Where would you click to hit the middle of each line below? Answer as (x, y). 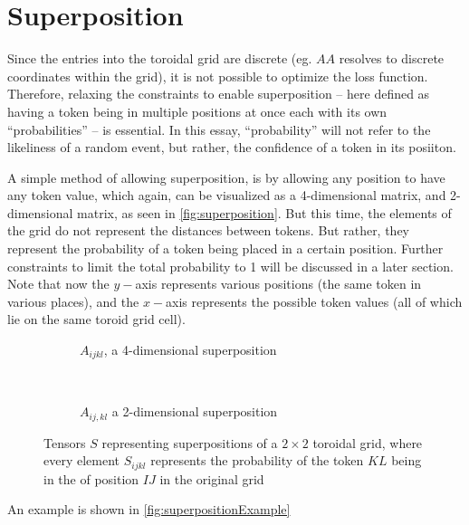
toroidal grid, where (368, 442)
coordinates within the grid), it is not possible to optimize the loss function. (218, 76)
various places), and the (73, 301)
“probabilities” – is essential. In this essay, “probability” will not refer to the (219, 129)
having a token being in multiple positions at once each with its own (197, 111)
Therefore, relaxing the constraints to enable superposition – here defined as (219, 94)
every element (82, 460)
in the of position (91, 478)
